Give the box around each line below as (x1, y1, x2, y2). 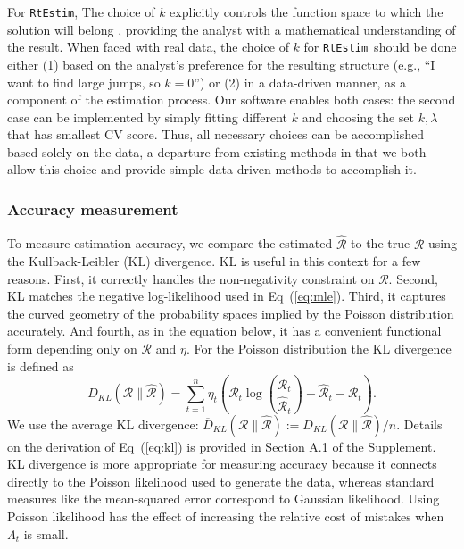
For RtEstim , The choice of (7, 3, 155, 21)
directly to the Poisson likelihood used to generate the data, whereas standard (7, 471, 435, 490)
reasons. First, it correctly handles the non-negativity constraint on (7, 269, 375, 287)
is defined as (7, 356, 74, 375)
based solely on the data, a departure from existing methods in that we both (7, 142, 427, 161)
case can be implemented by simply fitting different (7, 107, 288, 126)
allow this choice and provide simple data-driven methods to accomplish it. (7, 160, 417, 179)
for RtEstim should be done (303, 37, 457, 56)
